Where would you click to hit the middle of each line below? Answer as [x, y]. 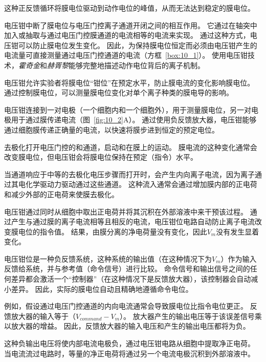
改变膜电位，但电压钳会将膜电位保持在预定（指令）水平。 [101, 157]
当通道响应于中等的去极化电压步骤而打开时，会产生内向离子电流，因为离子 [129, 174]
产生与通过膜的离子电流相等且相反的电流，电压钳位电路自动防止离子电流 [133, 221]
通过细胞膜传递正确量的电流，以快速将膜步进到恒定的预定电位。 [112, 129]
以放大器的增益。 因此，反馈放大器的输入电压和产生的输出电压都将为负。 [127, 326]
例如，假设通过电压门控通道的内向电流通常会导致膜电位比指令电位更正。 [126, 306]
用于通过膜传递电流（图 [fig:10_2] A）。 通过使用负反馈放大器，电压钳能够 [134, 120]
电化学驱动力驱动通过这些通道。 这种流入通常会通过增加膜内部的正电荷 [138, 184]
